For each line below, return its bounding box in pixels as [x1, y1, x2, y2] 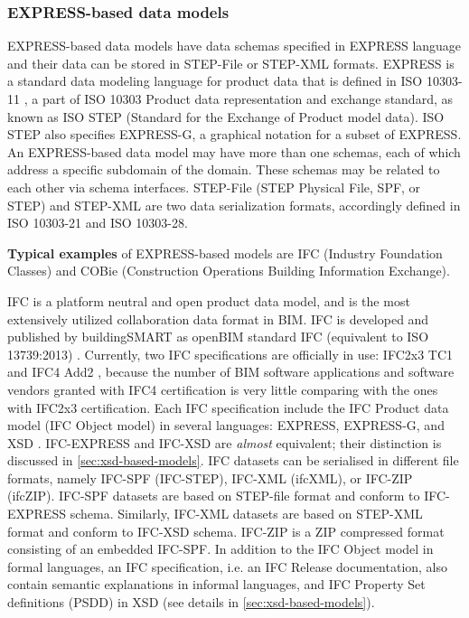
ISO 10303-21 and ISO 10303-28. [7, 213, 188, 232]
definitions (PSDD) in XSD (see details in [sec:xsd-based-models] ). [7, 593, 375, 612]
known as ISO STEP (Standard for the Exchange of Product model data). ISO [7, 107, 445, 126]
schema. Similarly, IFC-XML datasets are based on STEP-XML [70, 504, 423, 523]
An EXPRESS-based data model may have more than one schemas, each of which [7, 142, 461, 161]
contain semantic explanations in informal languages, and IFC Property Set [7, 575, 426, 594]
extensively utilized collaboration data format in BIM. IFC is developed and [7, 309, 429, 328]
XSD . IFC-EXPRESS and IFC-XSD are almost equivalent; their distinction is [7, 433, 442, 452]
